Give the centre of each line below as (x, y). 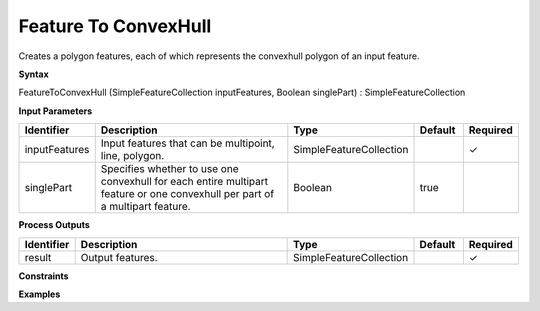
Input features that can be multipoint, (187, 143)
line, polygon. (132, 156)
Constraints (43, 276)
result (38, 257)
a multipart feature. (145, 207)
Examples (39, 294)
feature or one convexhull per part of (187, 194)
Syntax (33, 74)
